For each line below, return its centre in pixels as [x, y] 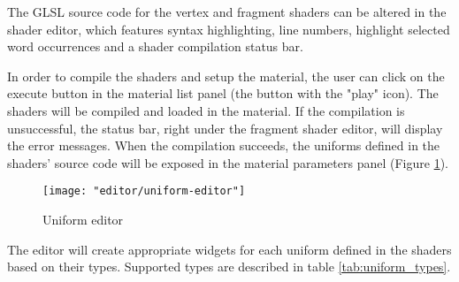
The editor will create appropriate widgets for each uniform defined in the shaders [229, 249]
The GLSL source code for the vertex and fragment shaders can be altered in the [227, 11]
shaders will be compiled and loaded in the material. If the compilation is [206, 110]
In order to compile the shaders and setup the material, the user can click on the [226, 76]
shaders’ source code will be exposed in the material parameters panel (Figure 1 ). [228, 162]
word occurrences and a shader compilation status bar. [155, 46]
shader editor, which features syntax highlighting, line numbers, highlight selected [229, 29]
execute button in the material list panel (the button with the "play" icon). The [223, 93]
